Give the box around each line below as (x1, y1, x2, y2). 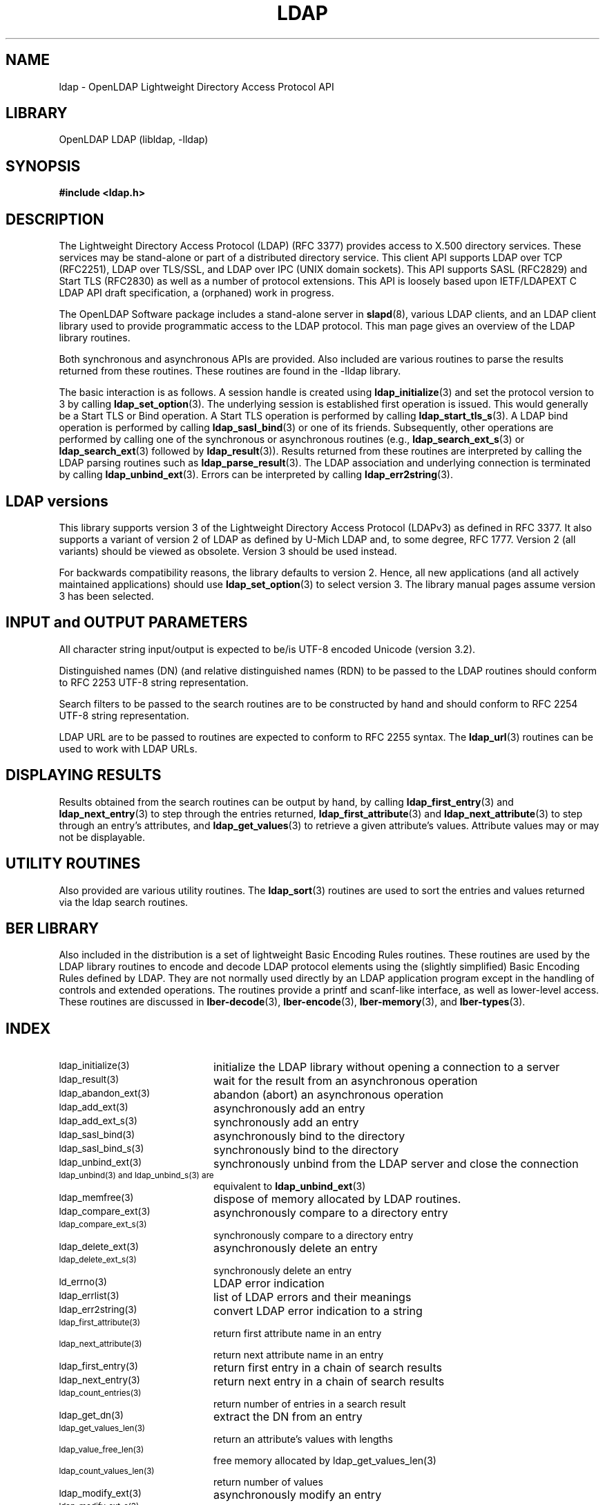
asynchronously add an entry (213, 1101, 365, 1116)
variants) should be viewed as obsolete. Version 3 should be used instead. (59, 545, 397, 557)
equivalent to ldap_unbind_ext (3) (213, 1180, 366, 1193)
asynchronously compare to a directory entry (213, 1206, 448, 1220)
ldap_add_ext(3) (59, 1101, 128, 1113)
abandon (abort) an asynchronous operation (213, 1088, 443, 1102)
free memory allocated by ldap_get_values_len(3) (213, 1455, 436, 1467)
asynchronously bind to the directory (213, 1129, 405, 1144)
